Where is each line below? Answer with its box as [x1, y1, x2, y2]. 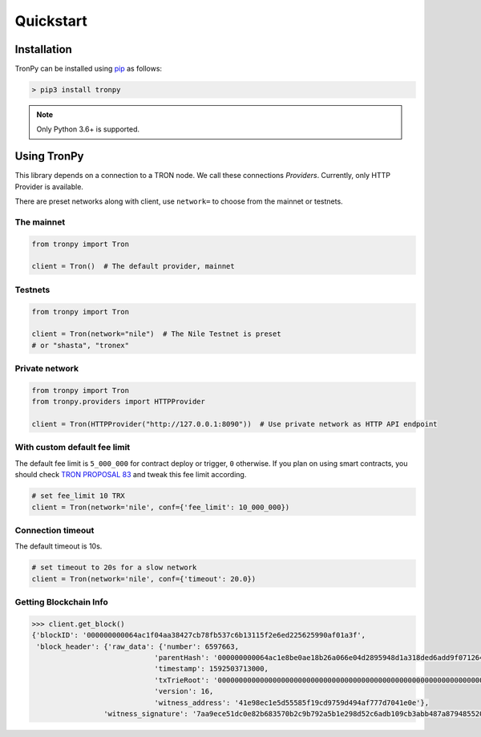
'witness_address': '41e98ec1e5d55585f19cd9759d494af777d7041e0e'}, [154, 698, 429, 707]
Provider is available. [14, 181, 84, 192]
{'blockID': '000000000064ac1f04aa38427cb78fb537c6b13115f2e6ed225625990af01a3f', [31, 630, 366, 640]
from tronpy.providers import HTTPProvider [31, 397, 206, 407]
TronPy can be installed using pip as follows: [14, 64, 163, 74]
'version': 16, [154, 686, 214, 696]
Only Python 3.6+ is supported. [36, 124, 140, 134]
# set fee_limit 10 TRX [31, 492, 126, 500]
